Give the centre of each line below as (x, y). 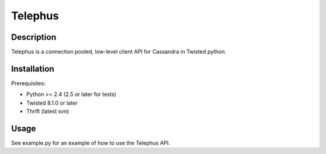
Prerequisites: (28, 83)
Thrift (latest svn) (48, 111)
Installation (33, 69)
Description (34, 37)
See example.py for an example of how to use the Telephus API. (91, 143)
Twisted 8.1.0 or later (52, 103)
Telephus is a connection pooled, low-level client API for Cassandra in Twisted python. (119, 52)
